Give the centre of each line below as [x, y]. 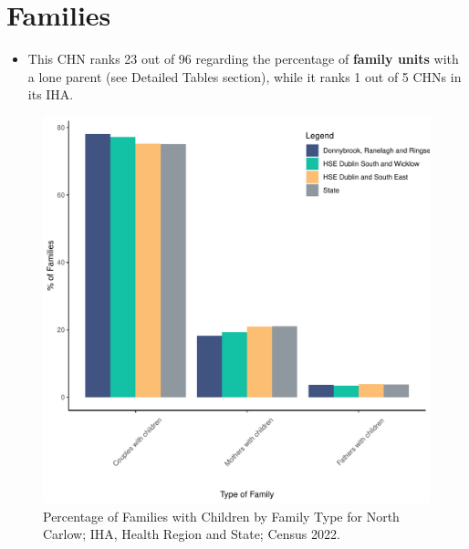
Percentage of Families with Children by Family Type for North [221, 516]
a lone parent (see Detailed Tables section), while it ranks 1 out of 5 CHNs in [245, 76]
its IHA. [51, 94]
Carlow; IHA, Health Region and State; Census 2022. [192, 534]
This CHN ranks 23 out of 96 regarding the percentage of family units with [243, 59]
